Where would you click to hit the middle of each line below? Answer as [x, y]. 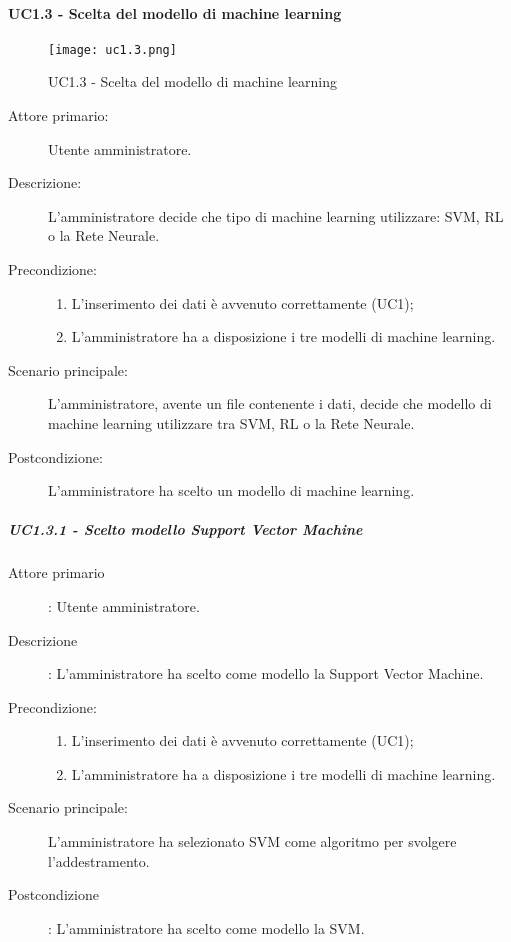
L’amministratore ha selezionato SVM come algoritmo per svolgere [252, 841]
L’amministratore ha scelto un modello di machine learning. [231, 490]
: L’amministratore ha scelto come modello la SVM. [206, 927]
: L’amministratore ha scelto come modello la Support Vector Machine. [266, 673]
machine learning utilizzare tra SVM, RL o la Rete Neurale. [231, 422]
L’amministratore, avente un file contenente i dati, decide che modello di [270, 403]
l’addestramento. [99, 860]
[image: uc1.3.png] [112, 49]
